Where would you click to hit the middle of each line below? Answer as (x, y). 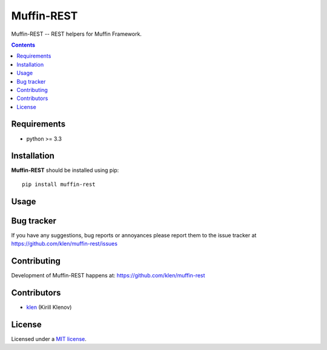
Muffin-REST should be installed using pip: (65, 170)
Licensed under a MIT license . (49, 338)
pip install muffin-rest (59, 184)
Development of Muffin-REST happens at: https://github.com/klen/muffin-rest (108, 276)
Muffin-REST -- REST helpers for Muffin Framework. (77, 34)
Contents (23, 45)
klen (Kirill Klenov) (49, 307)
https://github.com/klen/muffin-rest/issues (64, 244)
